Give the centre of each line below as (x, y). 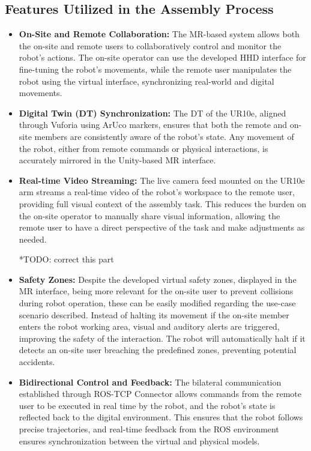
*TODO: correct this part (66, 259)
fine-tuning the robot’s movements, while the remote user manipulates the (155, 69)
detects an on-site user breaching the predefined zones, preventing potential (158, 350)
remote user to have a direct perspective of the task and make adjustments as (162, 227)
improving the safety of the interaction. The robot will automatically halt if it (162, 338)
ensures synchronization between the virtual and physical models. (139, 440)
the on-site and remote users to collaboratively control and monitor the (150, 45)
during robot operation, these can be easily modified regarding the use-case (157, 303)
